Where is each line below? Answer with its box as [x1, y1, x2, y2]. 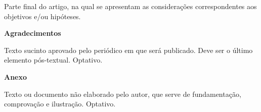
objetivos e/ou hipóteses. [4, 11, 81, 21]
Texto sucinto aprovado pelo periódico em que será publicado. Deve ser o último [4, 44, 253, 55]
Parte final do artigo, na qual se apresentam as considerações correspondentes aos [4, 1, 257, 11]
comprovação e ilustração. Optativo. [4, 98, 116, 109]
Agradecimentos [4, 28, 61, 38]
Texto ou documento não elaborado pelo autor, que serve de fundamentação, [4, 88, 241, 99]
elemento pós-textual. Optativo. [4, 54, 103, 65]
